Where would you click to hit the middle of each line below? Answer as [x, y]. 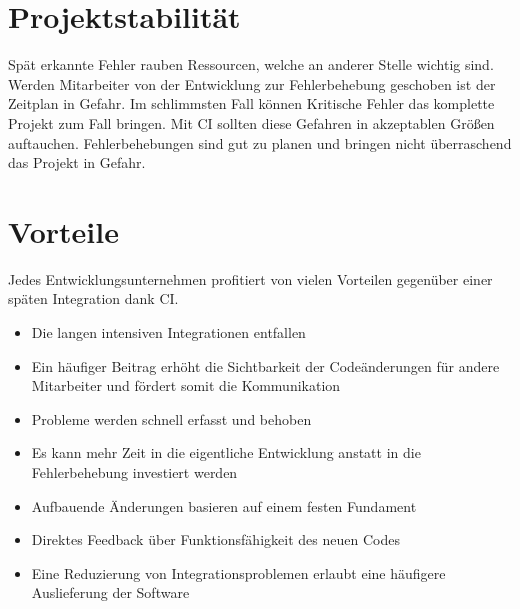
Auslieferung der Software [110, 592]
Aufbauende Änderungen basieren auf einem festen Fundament [224, 505]
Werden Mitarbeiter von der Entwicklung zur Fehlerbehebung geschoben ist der [252, 83]
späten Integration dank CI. [93, 298]
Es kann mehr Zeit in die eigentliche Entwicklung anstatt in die [226, 452]
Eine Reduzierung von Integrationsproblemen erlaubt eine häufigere [238, 572]
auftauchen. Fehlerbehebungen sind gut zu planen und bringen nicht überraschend [260, 142]
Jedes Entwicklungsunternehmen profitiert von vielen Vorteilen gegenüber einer [250, 278]
